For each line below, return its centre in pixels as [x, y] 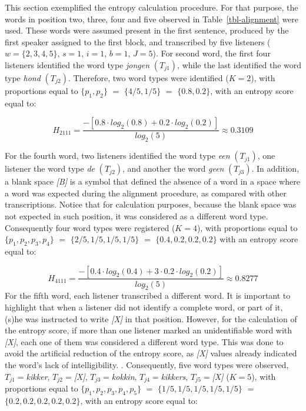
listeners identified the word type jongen [77, 64]
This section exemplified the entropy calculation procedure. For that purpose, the [152, 7]
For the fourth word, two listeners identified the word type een [117, 156]
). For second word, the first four [212, 53]
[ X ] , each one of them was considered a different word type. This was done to [144, 341]
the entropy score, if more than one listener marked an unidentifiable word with [149, 330]
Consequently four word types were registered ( [90, 227]
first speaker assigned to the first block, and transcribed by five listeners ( [138, 41]
